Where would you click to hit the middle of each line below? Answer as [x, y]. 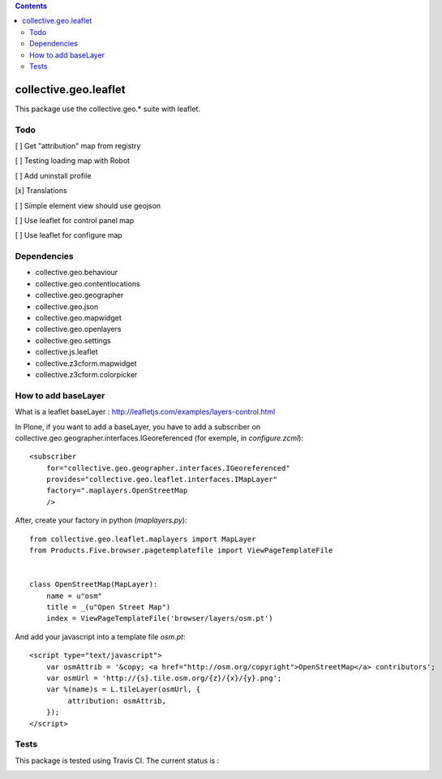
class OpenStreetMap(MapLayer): [94, 585]
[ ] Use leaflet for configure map [69, 235]
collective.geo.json [67, 306]
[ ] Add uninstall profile [53, 175]
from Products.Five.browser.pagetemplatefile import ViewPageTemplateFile [181, 551]
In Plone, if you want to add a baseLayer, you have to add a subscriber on [138, 427]
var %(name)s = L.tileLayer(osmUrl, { [123, 689]
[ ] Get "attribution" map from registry [78, 146]
